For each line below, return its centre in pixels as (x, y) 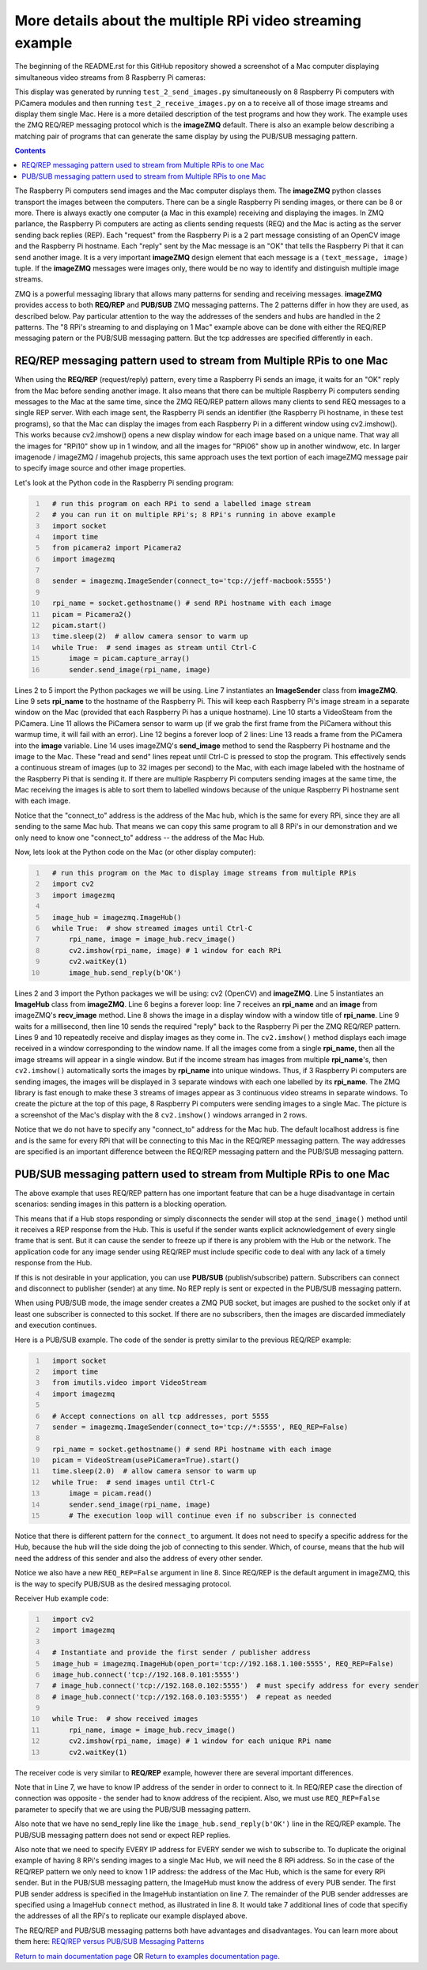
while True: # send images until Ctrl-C (133, 1482)
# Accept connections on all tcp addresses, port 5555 (161, 1416)
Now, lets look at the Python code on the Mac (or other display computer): (135, 852)
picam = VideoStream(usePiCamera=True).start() (146, 1460)
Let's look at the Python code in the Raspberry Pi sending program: (124, 482)
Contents (30, 151)
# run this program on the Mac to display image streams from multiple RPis (204, 873)
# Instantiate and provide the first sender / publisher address (181, 1652)
